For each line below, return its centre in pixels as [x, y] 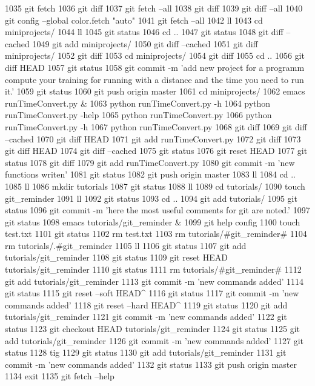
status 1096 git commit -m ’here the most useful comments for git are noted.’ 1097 [157, 210]
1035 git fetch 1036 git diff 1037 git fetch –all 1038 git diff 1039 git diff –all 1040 [154, 8]
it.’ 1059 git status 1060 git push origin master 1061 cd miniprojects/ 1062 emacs [155, 91]
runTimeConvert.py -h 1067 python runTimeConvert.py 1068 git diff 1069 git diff [156, 126]
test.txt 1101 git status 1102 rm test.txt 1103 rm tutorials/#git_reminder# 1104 [156, 234]
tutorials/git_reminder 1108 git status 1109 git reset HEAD [116, 257]
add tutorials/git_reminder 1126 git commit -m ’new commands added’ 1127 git [154, 340]
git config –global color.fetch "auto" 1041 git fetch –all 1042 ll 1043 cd [134, 20]
